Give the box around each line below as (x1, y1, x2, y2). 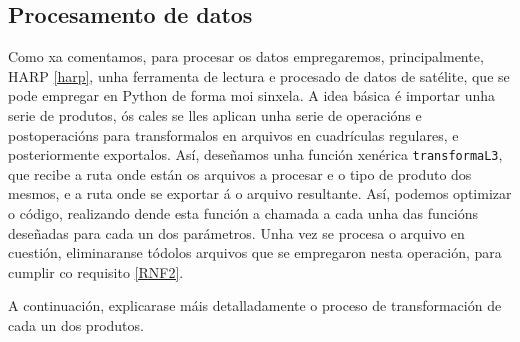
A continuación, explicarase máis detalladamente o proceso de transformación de (8, 295, 502, 316)
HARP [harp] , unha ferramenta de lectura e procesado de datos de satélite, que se (8, 65, 510, 86)
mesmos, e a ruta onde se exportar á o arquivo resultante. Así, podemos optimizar (8, 183, 512, 204)
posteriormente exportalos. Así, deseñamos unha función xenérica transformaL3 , (8, 144, 503, 165)
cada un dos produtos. (8, 314, 144, 335)
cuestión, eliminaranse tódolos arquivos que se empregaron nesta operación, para (8, 242, 502, 263)
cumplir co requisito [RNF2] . (8, 261, 184, 282)
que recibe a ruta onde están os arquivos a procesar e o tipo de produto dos (8, 163, 472, 184)
